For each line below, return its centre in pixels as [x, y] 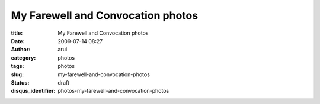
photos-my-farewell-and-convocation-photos [113, 91]
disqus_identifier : [33, 91]
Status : [20, 82]
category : [23, 58]
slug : [17, 74]
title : [17, 33]
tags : [17, 66]
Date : [18, 41]
